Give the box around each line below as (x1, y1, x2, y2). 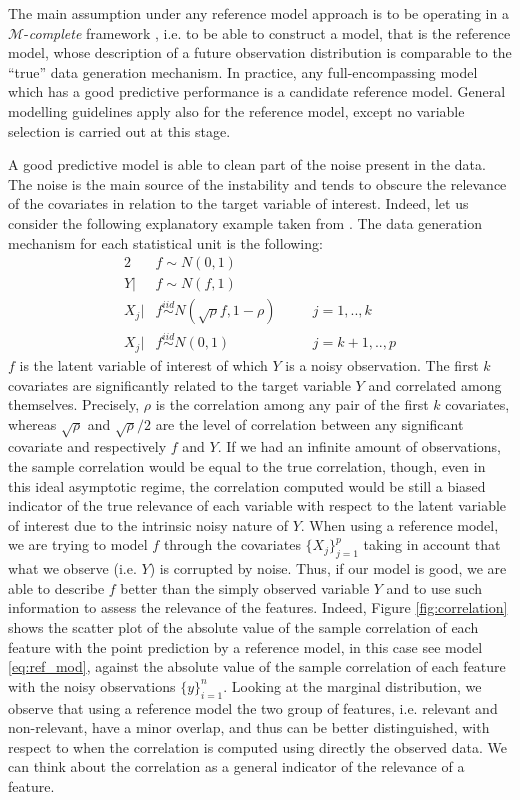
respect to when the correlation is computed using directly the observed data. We (8, 736, 508, 757)
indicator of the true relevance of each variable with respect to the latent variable (8, 495, 507, 516)
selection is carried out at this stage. (8, 120, 231, 141)
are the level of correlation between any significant (155, 413, 464, 434)
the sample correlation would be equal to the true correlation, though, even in (8, 456, 486, 477)
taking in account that (363, 534, 501, 555)
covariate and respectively (8, 436, 167, 457)
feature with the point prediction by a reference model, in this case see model (8, 636, 483, 657)
